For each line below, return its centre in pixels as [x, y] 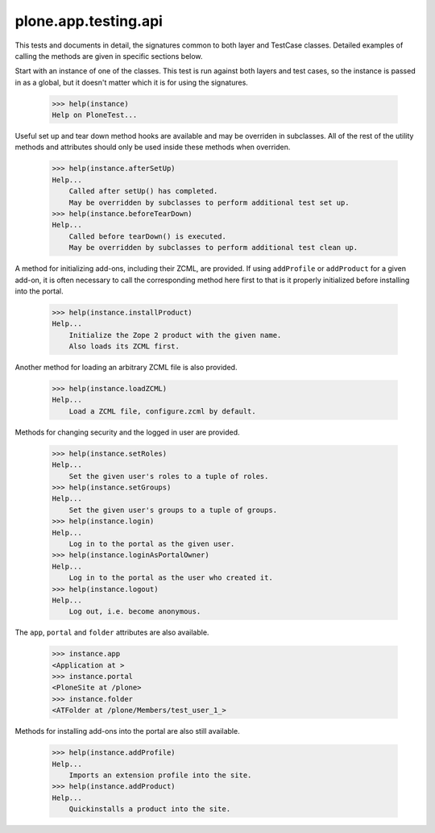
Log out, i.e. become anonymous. [135, 612]
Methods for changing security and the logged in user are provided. [127, 432]
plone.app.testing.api [89, 21]
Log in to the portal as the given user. [152, 544]
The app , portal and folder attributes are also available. [112, 632]
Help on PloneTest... [95, 115]
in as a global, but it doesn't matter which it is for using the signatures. [132, 82]
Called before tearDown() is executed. [148, 236]
